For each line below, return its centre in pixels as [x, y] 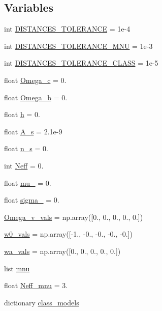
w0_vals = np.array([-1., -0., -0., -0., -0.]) [68, 234]
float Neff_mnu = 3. [36, 285]
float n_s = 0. [26, 148]
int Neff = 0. [24, 165]
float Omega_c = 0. [35, 80]
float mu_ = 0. [28, 182]
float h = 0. [22, 114]
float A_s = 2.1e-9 [33, 131]
